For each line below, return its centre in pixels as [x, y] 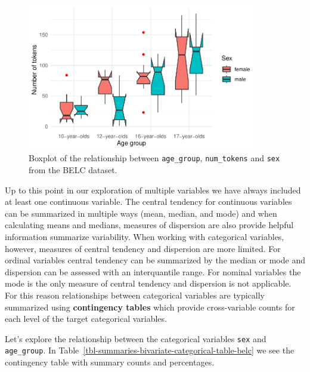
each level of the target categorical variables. [86, 319]
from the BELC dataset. [73, 170]
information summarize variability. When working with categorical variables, [145, 237]
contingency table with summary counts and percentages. [110, 362]
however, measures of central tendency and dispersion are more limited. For [143, 248]
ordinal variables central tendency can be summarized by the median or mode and [155, 260]
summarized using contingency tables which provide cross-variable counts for [150, 307]
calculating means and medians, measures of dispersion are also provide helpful [149, 225]
